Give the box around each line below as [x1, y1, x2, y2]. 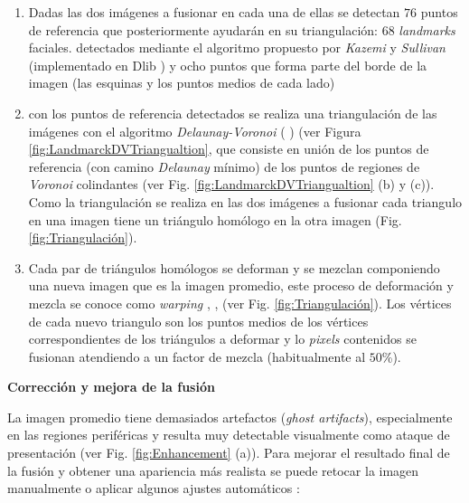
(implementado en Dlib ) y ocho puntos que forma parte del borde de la [28, 55, 427, 74]
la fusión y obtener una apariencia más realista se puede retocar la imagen [7, 460, 419, 479]
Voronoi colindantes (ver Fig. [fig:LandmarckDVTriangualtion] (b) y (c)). [28, 175, 435, 194]
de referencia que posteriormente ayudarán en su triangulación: [28, 20, 378, 39]
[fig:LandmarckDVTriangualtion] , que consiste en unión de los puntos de [28, 139, 429, 158]
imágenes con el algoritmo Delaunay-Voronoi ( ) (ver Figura [28, 121, 361, 140]
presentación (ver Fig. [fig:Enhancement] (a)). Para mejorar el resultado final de [7, 443, 450, 462]
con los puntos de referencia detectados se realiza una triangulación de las [28, 103, 437, 122]
